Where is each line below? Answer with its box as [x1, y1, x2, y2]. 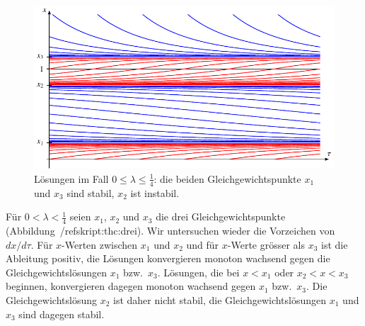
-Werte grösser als [227, 237, 306, 252]
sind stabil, [66, 185, 115, 200]
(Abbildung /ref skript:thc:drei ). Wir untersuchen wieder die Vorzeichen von [6, 223, 335, 237]
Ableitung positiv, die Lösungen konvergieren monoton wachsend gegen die [6, 251, 330, 266]
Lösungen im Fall [34, 171, 109, 186]
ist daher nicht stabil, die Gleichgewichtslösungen [113, 292, 327, 307]
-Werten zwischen [62, 237, 138, 252]
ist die [321, 237, 348, 252]
